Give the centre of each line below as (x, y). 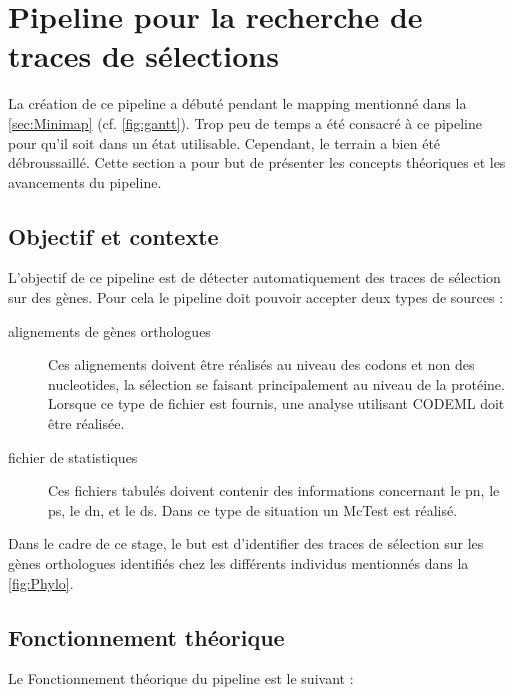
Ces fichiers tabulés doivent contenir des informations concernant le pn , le (274, 490)
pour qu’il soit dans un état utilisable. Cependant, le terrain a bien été (224, 142)
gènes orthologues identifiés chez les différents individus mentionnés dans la (238, 563)
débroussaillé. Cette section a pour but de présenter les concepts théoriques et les (257, 162)
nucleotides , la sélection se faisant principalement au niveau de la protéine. (276, 383)
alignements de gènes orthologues (109, 330)
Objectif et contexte (113, 235)
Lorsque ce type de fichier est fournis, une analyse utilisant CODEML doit (276, 403)
